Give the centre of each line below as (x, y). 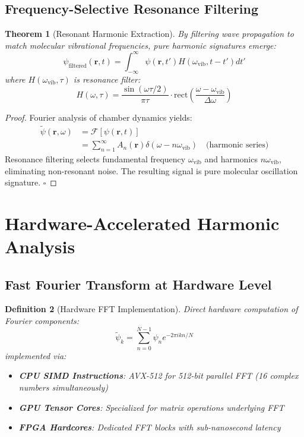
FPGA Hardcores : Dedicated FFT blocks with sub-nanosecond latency (150, 427)
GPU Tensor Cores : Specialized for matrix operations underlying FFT (151, 407)
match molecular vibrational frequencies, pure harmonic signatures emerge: (140, 45)
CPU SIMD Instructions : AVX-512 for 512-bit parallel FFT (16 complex (159, 375)
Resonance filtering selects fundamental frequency (95, 158)
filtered (77, 66)
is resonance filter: (107, 79)
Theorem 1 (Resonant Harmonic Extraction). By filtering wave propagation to (149, 34)
